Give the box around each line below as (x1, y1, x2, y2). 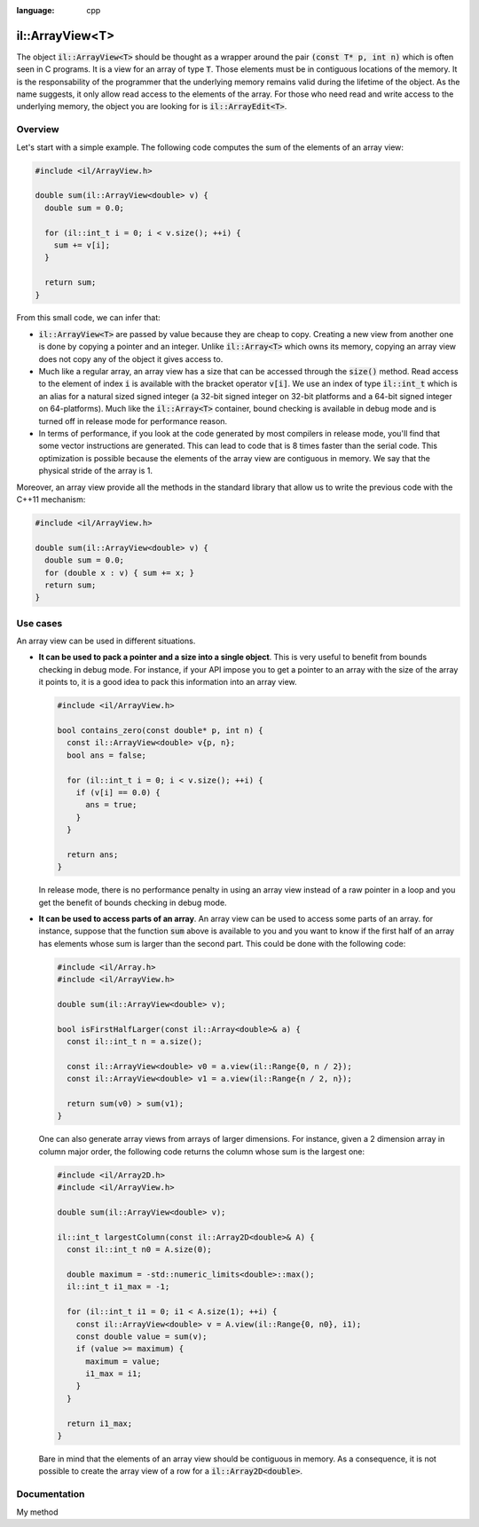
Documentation (16, 1488, 85, 1500)
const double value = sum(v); (75, 1331, 208, 1342)
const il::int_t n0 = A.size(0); (67, 1245, 212, 1255)
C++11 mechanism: (16, 493, 86, 505)
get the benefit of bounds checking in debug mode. (38, 897, 227, 908)
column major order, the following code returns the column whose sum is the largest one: (38, 1145, 365, 1157)
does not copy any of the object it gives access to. (38, 353, 224, 364)
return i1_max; (67, 1418, 133, 1429)
